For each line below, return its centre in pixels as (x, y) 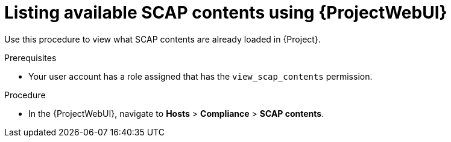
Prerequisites (30, 58)
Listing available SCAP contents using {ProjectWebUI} (226, 13)
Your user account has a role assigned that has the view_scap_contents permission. (200, 76)
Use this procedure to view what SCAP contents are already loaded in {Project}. (162, 39)
